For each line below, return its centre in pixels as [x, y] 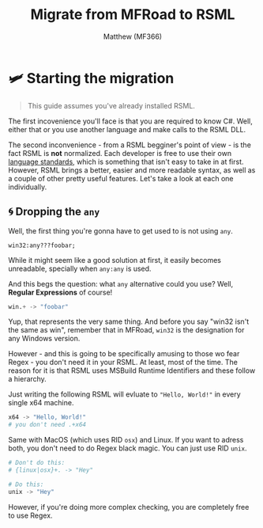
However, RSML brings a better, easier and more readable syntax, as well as [132, 170]
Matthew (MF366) [133, 36]
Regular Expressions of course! [60, 292]
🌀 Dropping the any [54, 212]
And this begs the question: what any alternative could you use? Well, [121, 283]
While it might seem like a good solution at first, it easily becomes [115, 260]
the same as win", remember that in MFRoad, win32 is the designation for [126, 330]
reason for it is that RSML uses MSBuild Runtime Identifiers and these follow [132, 370]
